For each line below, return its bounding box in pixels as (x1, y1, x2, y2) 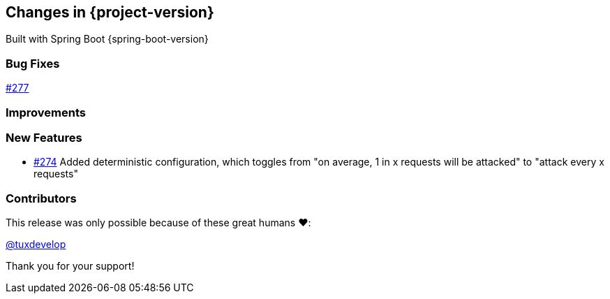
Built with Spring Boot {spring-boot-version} (6, 33, 209, 45)
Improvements (6, 105, 86, 119)
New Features (6, 130, 82, 145)
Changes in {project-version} (6, 3, 214, 21)
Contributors (6, 191, 77, 205)
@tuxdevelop (6, 238, 66, 251)
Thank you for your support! (6, 260, 135, 272)
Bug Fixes (6, 56, 60, 71)
